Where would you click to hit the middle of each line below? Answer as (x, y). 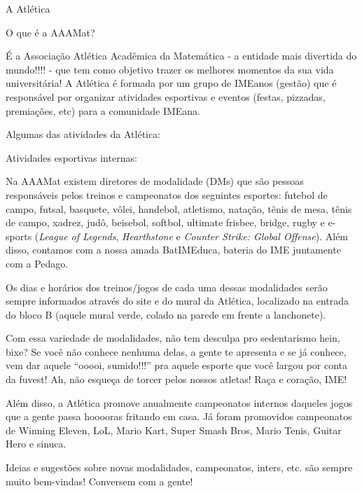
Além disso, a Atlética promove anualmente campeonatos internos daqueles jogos (179, 402)
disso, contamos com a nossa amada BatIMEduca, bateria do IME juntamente (173, 250)
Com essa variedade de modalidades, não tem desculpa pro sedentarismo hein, (173, 338)
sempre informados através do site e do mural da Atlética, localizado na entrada (177, 301)
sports (19, 236)
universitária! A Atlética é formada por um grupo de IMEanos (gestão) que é (171, 83)
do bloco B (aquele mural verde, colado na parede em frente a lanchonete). (166, 314)
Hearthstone (147, 236)
